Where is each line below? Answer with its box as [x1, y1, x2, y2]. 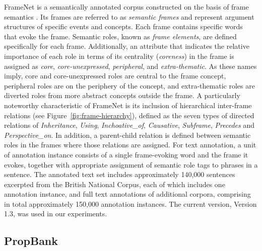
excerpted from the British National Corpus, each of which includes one [4, 179, 225, 189]
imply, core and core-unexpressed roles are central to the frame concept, [4, 70, 226, 81]
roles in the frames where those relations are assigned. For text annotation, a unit [4, 139, 256, 150]
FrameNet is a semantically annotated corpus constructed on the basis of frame [4, 2, 249, 12]
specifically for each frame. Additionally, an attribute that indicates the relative [4, 41, 249, 51]
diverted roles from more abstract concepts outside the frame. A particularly [4, 90, 240, 101]
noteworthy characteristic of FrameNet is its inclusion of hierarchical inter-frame [4, 100, 252, 110]
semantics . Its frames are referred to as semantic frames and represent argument [4, 11, 254, 22]
